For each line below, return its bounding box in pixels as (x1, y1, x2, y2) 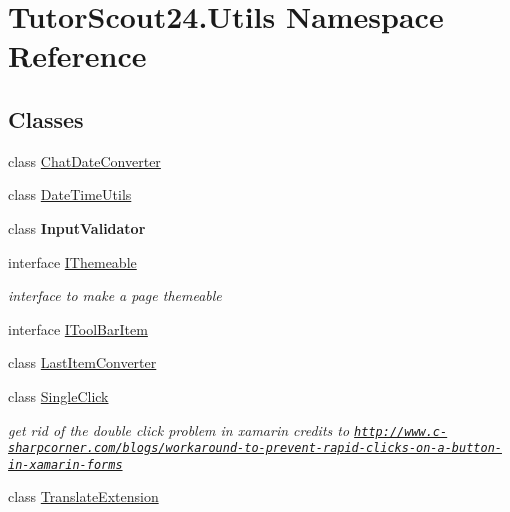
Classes (8, 103, 84, 134)
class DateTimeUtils (8, 184, 132, 205)
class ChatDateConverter (8, 150, 161, 171)
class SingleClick (8, 385, 109, 406)
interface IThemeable (8, 251, 137, 272)
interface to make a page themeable (8, 285, 222, 306)
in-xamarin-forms (8, 457, 123, 472)
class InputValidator (8, 217, 146, 238)
